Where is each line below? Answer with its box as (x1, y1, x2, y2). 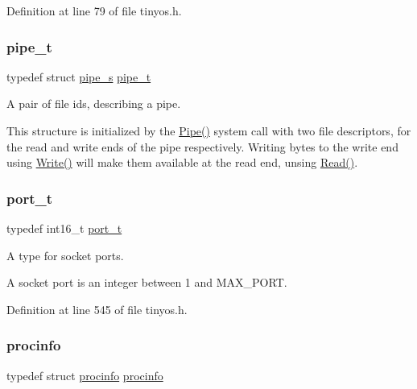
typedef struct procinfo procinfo (6, 366, 163, 383)
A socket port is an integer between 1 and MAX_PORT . (6, 274, 287, 291)
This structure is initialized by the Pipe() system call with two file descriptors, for (6, 122, 411, 139)
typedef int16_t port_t (6, 220, 122, 236)
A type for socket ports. (6, 246, 124, 263)
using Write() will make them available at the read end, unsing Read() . (6, 154, 358, 171)
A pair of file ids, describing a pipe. (6, 95, 181, 112)
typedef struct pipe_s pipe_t (6, 68, 151, 85)
